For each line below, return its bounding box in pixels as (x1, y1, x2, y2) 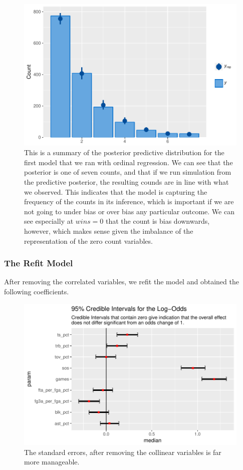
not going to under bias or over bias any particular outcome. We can (24, 206, 234, 216)
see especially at (24, 216, 74, 226)
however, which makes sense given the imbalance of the (24, 226, 193, 236)
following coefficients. (4, 286, 69, 296)
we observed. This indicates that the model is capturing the (24, 186, 207, 197)
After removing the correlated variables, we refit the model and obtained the (4, 276, 239, 287)
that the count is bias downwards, (105, 216, 210, 226)
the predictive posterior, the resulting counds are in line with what (24, 177, 229, 187)
